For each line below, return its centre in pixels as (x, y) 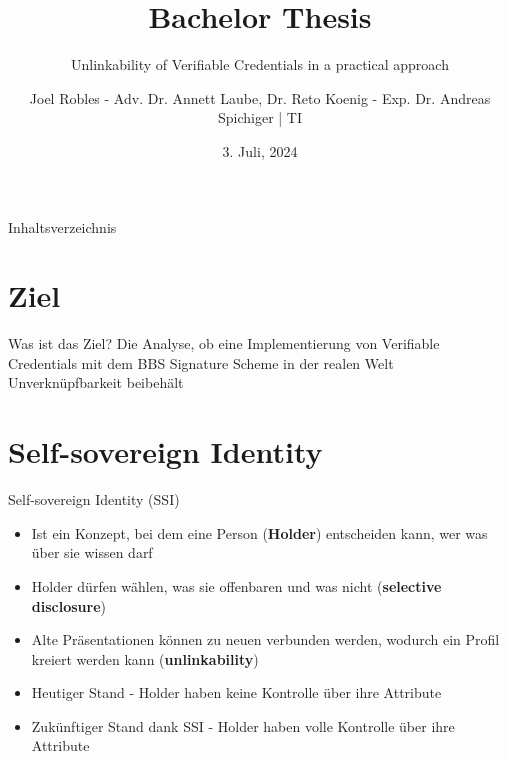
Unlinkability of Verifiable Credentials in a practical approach (260, 64)
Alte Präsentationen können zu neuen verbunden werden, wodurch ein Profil (265, 639)
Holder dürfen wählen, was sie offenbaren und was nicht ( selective (236, 585)
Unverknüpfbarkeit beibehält (96, 382)
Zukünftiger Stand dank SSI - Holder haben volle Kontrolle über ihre (243, 725)
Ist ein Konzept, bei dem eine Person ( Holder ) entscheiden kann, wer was (259, 532)
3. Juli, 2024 (260, 150)
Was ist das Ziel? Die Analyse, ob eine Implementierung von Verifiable (224, 343)
